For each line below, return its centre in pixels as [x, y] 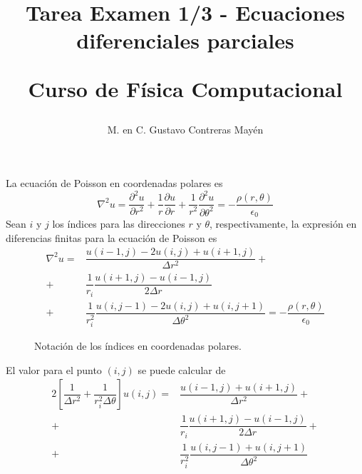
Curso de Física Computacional [185, 88]
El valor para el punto [54, 369]
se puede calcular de [182, 369]
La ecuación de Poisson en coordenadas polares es [114, 183]
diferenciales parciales [185, 40]
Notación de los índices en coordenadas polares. [138, 345]
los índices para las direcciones [119, 223]
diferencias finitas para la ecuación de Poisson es [112, 237]
